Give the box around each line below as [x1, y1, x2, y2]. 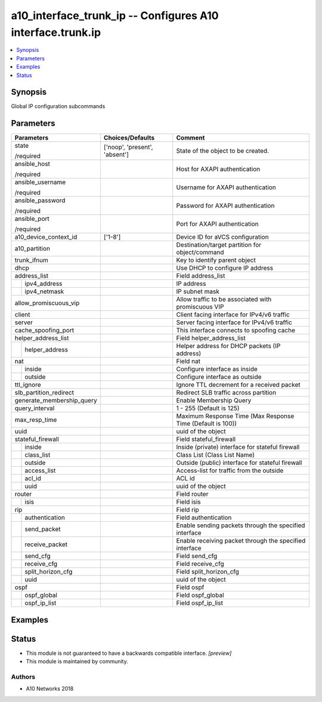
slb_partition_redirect [14, 389, 75, 397]
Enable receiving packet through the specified [176, 537, 306, 545]
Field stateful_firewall [176, 435, 236, 444]
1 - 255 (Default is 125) [176, 404, 240, 412]
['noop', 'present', [103, 143, 153, 152]
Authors [11, 673, 36, 681]
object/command [176, 248, 224, 257]
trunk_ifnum [14, 256, 49, 264]
